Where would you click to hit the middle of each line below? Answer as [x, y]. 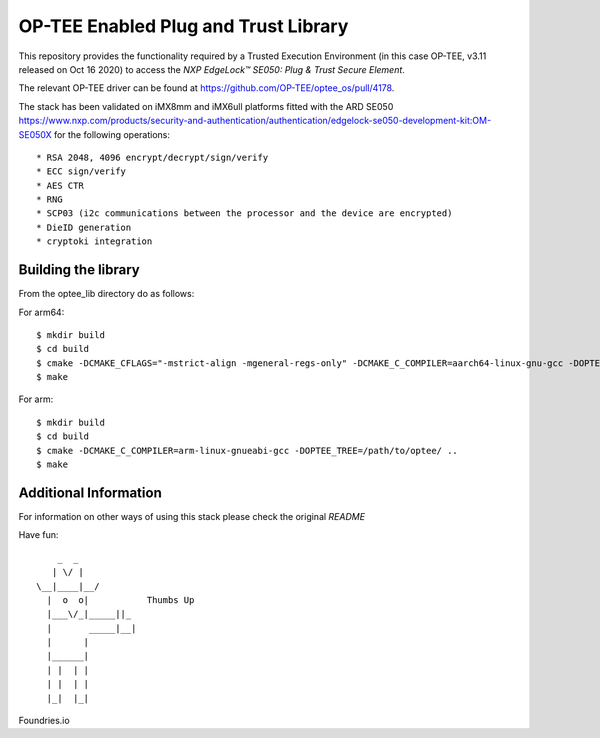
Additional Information [90, 492]
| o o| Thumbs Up [120, 599]
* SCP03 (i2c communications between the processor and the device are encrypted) [244, 213]
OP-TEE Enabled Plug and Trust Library [183, 26]
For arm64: [41, 312]
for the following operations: [111, 134]
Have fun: [38, 535]
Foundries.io [44, 721]
